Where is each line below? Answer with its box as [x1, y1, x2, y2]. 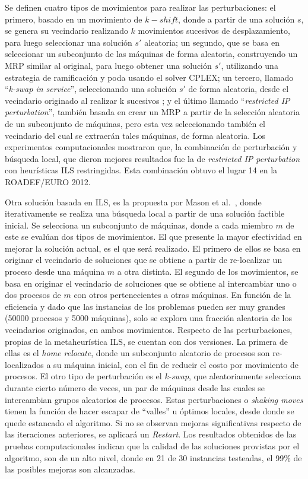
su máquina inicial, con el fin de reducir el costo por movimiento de [53, 358, 299, 370]
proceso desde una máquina [5, 265, 105, 278]
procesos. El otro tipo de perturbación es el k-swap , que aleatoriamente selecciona [5, 370, 301, 382]
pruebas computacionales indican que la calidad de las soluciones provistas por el [5, 439, 300, 452]
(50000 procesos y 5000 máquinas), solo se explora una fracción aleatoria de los [5, 312, 292, 324]
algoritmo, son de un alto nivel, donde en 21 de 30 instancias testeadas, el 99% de [5, 451, 302, 464]
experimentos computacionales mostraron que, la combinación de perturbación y [5, 141, 297, 153]
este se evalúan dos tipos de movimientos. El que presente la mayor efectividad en [5, 230, 302, 243]
